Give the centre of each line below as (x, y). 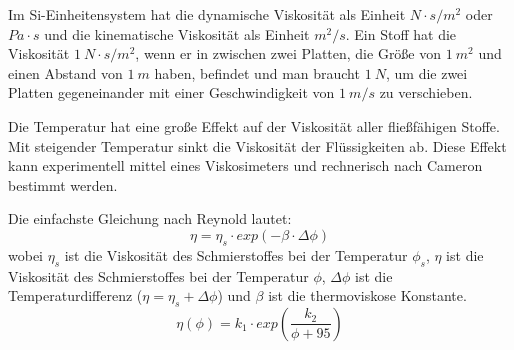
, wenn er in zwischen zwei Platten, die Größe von (288, 53)
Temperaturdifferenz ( (75, 295)
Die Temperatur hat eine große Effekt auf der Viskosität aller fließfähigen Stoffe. (254, 125)
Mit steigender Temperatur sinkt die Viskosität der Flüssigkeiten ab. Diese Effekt (257, 145)
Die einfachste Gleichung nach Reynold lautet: (150, 218)
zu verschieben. (426, 92)
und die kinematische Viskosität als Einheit (177, 33)
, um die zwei (426, 72)
